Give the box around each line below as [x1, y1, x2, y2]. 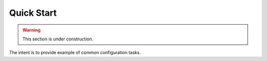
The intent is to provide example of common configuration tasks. [9, 50, 141, 56]
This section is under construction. [22, 36, 93, 42]
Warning [22, 27, 41, 33]
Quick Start [9, 7, 57, 18]
